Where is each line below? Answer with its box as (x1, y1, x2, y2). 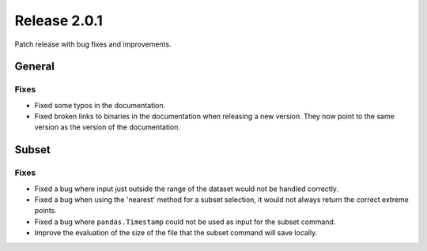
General (14, 60, 55, 73)
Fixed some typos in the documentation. (34, 100, 166, 110)
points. (34, 206, 57, 215)
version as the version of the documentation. (34, 122, 181, 132)
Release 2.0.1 (14, 12, 103, 29)
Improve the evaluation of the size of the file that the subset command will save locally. (34, 228, 318, 238)
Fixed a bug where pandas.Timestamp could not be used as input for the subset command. (34, 217, 336, 227)
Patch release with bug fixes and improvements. (14, 39, 172, 49)
